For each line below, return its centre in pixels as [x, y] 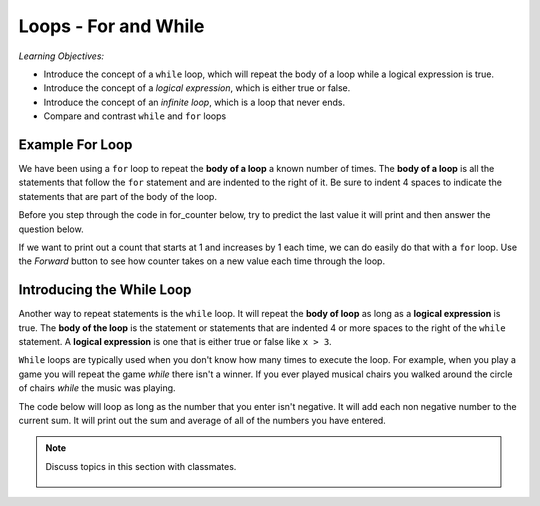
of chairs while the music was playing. [97, 388]
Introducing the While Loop [105, 290]
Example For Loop [75, 144]
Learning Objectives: [61, 56]
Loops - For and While [111, 26]
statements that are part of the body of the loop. [117, 196]
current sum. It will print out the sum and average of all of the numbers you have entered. [202, 420]
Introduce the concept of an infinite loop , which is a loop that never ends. [194, 102]
